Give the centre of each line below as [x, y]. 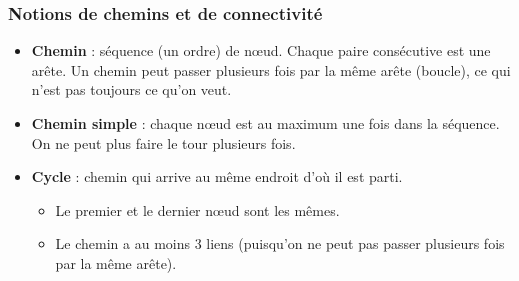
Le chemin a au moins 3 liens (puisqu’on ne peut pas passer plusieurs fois [280, 243]
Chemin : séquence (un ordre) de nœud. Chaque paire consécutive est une [261, 50]
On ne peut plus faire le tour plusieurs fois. [163, 142]
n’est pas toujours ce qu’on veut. [131, 89]
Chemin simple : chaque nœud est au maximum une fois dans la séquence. [265, 123]
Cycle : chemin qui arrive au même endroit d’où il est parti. [217, 176]
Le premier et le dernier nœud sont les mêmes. [197, 209]
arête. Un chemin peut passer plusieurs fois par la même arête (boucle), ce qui [271, 69]
